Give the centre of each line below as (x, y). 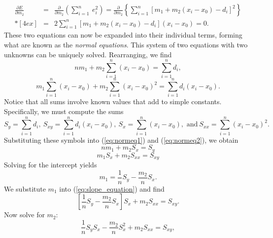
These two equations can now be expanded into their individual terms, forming (123, 35)
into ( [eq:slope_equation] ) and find (112, 188)
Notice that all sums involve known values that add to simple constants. (113, 101)
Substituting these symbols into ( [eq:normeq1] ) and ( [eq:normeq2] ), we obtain (121, 139)
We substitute (25, 188)
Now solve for (24, 215)
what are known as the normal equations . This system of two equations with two (126, 44)
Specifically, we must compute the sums (64, 111)
